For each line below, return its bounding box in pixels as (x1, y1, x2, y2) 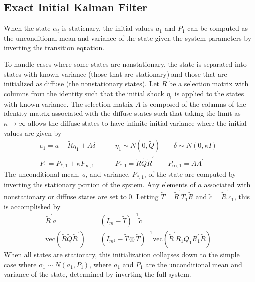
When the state (4, 23, 51, 33)
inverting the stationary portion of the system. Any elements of (4, 179, 196, 189)
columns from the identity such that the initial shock (4, 88, 164, 98)
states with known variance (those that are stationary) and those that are (4, 68, 227, 79)
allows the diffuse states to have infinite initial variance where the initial (28, 117, 247, 128)
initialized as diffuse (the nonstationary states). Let (4, 78, 160, 89)
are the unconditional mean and (145, 259, 242, 269)
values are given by (4, 127, 62, 138)
